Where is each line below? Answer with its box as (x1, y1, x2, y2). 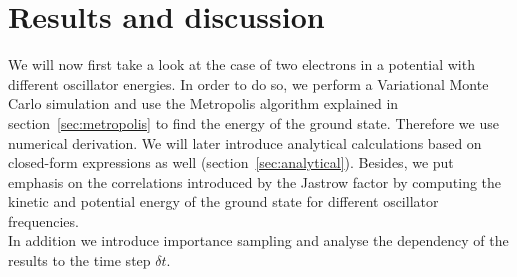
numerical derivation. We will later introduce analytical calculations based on (8, 132, 482, 153)
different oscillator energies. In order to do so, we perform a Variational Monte (8, 73, 489, 94)
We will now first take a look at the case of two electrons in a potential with (8, 54, 475, 75)
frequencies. (8, 210, 79, 231)
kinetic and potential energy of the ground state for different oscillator (8, 191, 439, 212)
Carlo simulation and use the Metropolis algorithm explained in (8, 93, 399, 114)
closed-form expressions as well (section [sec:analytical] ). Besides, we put (8, 152, 454, 173)
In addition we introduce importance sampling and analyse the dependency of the (8, 230, 509, 251)
